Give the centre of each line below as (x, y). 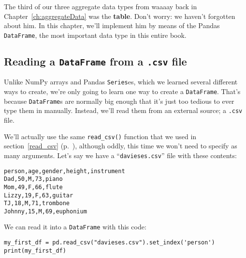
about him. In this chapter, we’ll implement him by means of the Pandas (112, 25)
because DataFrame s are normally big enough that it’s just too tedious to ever (119, 101)
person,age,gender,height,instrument (65, 171)
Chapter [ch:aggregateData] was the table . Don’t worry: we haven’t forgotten (120, 16)
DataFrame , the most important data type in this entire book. (95, 35)
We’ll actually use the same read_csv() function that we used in (100, 136)
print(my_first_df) (35, 250)
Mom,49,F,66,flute (33, 187)
